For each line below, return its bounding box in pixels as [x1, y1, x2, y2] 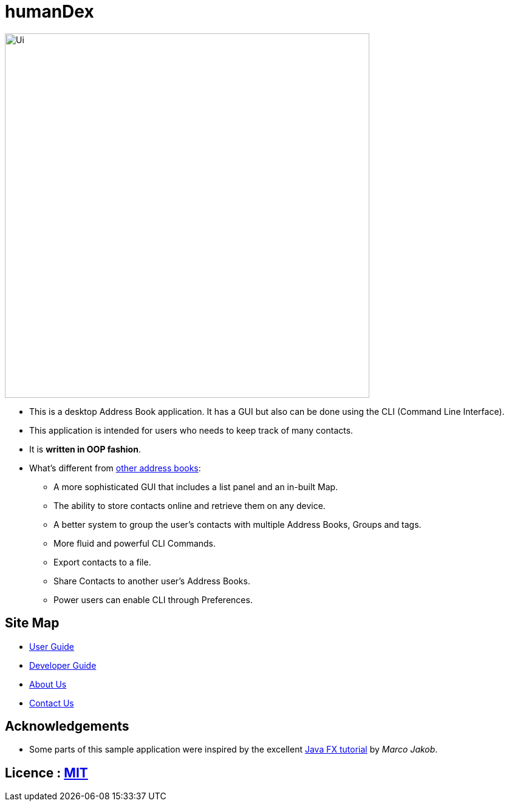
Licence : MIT [5, 765, 88, 780]
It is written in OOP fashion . [29, 443, 141, 454]
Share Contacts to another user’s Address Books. [53, 575, 250, 586]
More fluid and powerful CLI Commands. [53, 538, 216, 548]
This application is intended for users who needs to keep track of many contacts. [29, 425, 354, 435]
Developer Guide [29, 660, 97, 671]
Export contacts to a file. [53, 556, 151, 567]
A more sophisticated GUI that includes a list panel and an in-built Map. [53, 481, 338, 492]
